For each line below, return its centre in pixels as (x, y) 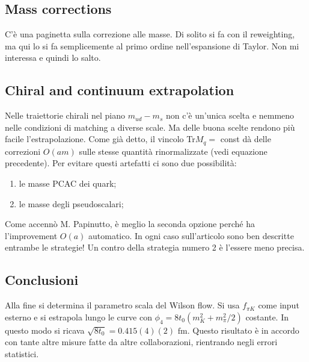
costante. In (267, 317)
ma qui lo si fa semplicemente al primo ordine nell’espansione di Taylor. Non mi (152, 45)
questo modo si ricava (45, 330)
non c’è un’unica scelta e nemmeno (230, 115)
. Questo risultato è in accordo (243, 330)
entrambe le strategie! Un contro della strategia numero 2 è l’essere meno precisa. (155, 247)
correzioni (23, 151)
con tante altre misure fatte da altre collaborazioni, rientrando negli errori (141, 342)
